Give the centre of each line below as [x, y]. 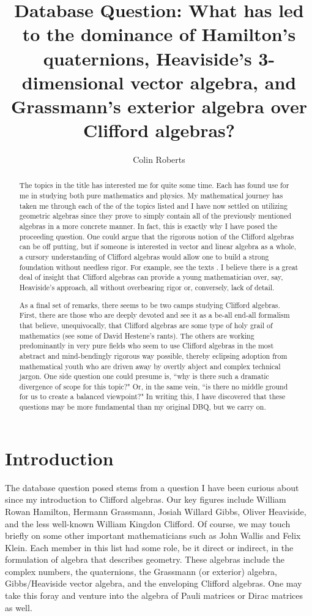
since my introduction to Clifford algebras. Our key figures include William [146, 499]
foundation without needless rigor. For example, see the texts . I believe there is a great [159, 267]
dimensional [73, 82]
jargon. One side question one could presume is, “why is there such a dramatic [144, 376]
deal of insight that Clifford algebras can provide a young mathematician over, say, [151, 277]
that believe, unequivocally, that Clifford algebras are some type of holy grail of [146, 325]
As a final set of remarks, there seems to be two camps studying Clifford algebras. [150, 305]
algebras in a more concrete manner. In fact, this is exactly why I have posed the [148, 226]
